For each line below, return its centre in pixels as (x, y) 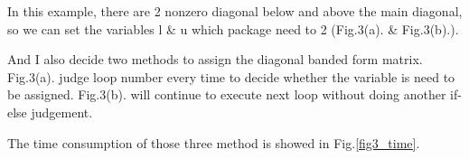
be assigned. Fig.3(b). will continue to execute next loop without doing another (227, 94)
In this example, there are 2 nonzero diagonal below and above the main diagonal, (235, 11)
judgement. (62, 112)
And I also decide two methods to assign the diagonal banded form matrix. (215, 59)
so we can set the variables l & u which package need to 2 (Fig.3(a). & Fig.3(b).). (233, 28)
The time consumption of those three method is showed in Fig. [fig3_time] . (214, 142)
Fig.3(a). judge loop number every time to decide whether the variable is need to (231, 76)
